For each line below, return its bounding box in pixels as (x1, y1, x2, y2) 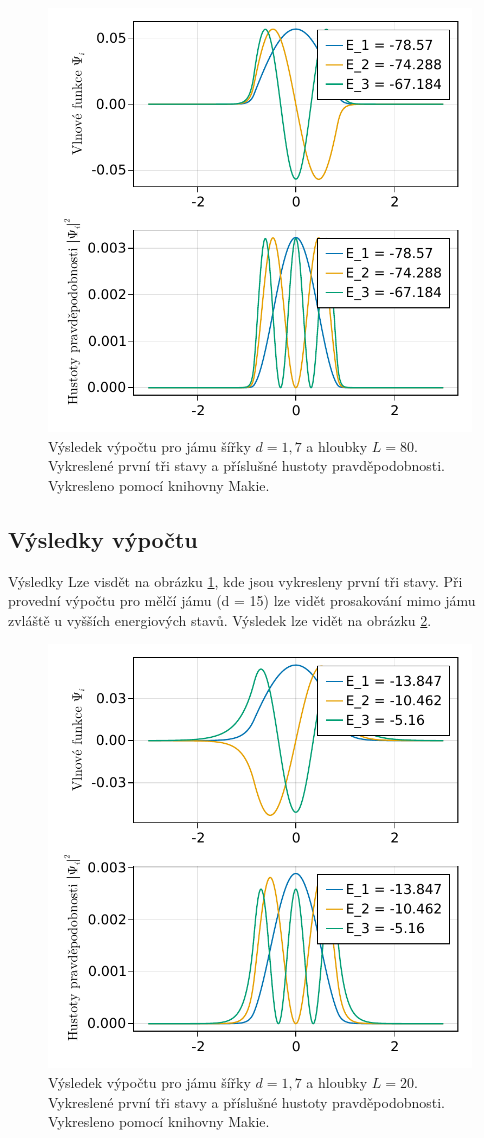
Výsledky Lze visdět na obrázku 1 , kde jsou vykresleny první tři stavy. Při (8, 570, 463, 591)
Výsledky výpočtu (8, 523, 198, 554)
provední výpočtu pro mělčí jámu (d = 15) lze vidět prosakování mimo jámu (8, 590, 476, 611)
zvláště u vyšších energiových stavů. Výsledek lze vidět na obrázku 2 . (8, 609, 432, 630)
